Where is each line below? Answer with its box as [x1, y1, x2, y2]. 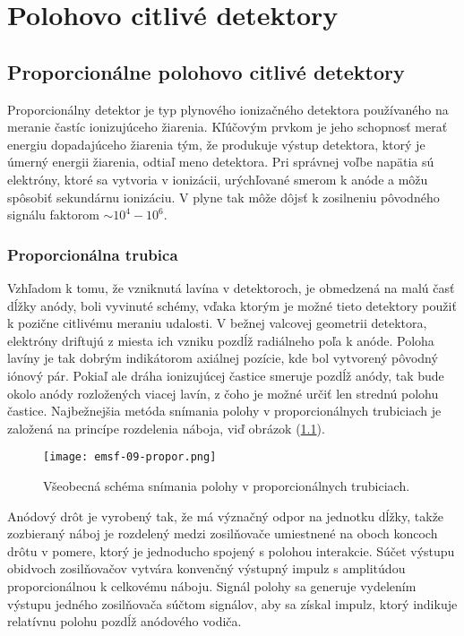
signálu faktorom [7, 205, 99, 224]
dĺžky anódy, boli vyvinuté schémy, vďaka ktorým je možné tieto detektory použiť [7, 296, 457, 314]
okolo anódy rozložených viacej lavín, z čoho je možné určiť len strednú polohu [7, 383, 439, 402]
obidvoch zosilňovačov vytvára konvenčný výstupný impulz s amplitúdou [7, 559, 406, 578]
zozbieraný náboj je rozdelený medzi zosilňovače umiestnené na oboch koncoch [7, 524, 438, 543]
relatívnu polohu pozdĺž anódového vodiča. [7, 612, 242, 631]
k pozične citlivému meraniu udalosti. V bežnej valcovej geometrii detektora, [7, 314, 427, 332]
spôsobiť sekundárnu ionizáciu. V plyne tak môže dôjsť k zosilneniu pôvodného [7, 187, 440, 206]
